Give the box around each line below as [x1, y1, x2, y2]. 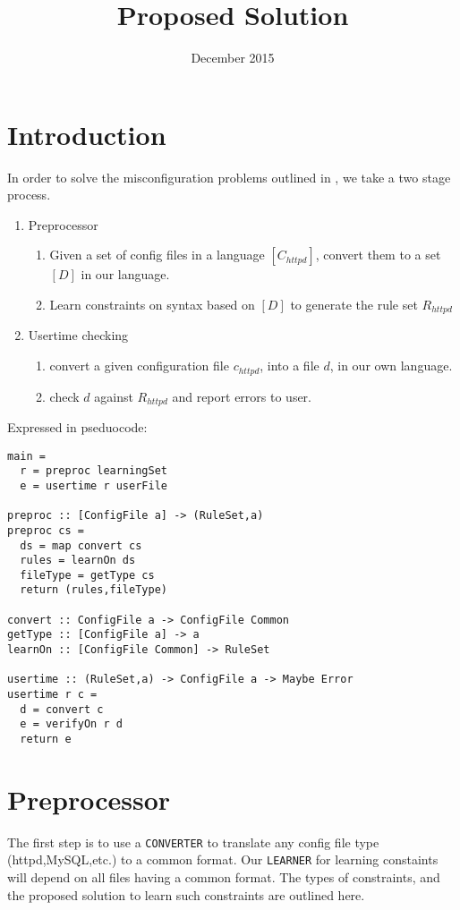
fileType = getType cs [20, 568, 155, 582]
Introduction [7, 115, 166, 152]
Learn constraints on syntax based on [49, 295, 255, 314]
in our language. [81, 265, 170, 284]
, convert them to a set [315, 245, 441, 264]
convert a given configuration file [49, 356, 229, 375]
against [94, 387, 133, 405]
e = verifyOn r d [20, 718, 123, 731]
